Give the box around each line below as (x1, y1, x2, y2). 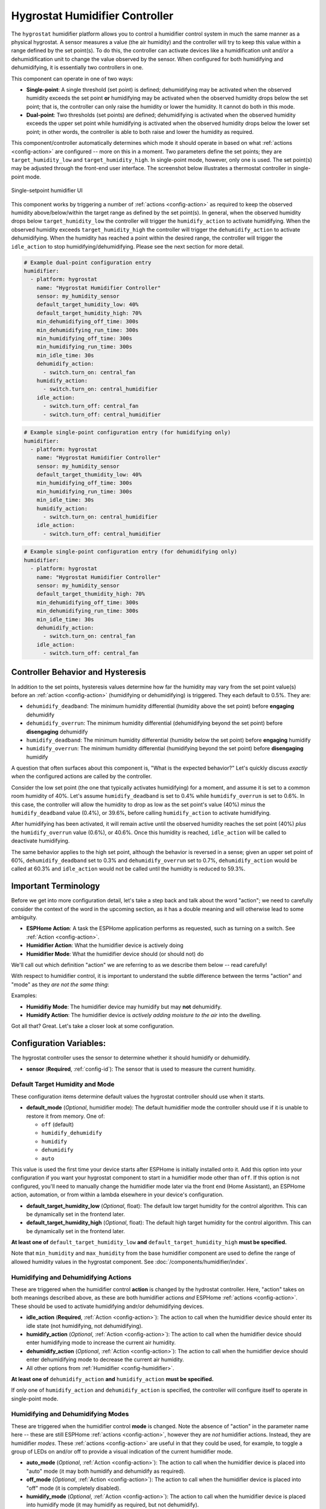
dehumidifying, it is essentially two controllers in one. (11, 64, 144, 71)
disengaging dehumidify (26, 728, 88, 735)
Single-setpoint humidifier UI (11, 187, 83, 194)
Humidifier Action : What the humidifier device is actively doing (26, 942, 184, 949)
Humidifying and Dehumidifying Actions (11, 1273, 132, 1281)
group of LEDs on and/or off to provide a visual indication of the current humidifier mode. (11, 1447, 233, 1455)
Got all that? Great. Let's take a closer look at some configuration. (11, 1022, 174, 1030)
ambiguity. (11, 914, 37, 921)
